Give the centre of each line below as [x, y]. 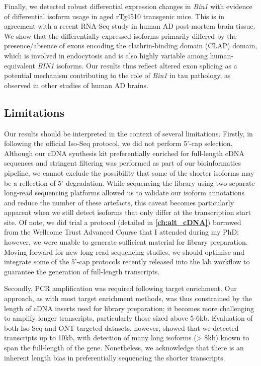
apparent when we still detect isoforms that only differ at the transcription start [128, 212]
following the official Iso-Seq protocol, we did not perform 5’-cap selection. [118, 143]
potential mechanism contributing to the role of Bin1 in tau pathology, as [117, 75]
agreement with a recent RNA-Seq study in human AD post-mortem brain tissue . [130, 26]
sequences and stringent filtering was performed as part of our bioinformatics [122, 163]
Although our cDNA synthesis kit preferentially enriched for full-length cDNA [124, 153]
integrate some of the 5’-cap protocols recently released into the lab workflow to [127, 262]
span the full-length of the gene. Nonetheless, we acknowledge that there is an [124, 348]
